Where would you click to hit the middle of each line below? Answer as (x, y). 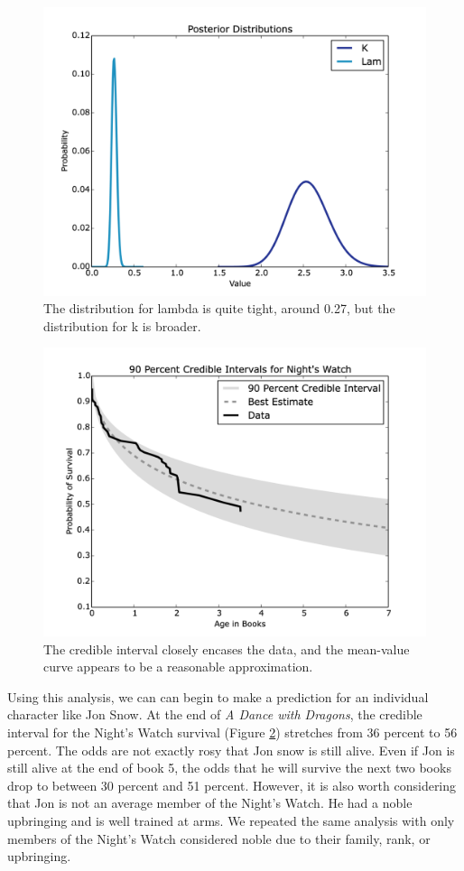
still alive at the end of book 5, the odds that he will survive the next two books (229, 768)
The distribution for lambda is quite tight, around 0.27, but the (219, 308)
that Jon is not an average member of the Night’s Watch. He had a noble (210, 803)
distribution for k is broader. (122, 325)
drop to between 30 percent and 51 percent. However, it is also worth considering (232, 785)
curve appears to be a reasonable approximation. (178, 667)
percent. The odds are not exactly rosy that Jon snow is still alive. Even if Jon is (231, 750)
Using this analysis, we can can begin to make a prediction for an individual (218, 696)
